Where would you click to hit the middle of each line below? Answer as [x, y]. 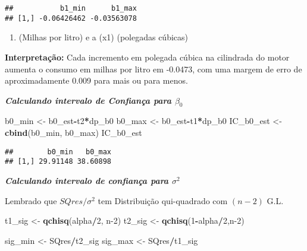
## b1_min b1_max [71, 8]
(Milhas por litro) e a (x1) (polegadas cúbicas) [104, 37]
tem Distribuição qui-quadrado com [163, 200]
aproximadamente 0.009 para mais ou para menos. [96, 80]
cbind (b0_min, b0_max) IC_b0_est [73, 133]
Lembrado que [31, 200]
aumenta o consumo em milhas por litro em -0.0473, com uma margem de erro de [153, 69]
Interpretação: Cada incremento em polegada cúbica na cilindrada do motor [147, 57]
